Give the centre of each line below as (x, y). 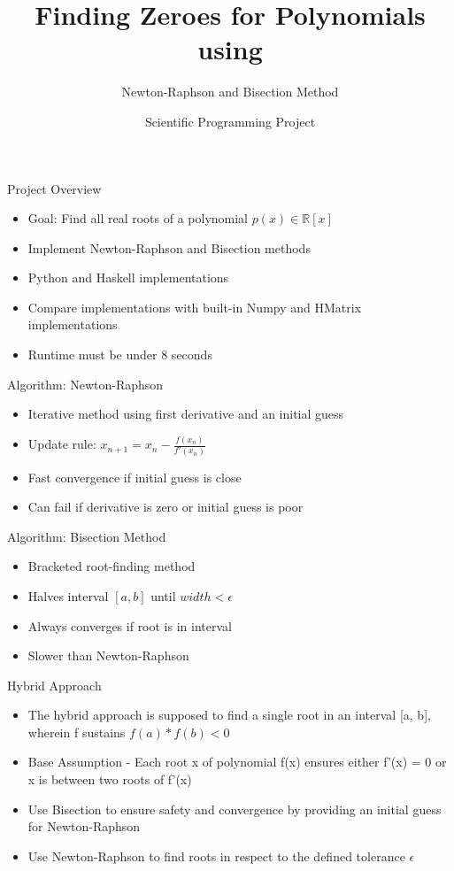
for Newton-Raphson (84, 826)
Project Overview (54, 188)
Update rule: (62, 444)
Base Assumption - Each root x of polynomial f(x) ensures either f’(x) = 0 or (237, 762)
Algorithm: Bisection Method (87, 536)
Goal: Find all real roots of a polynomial (138, 218)
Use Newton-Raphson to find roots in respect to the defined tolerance (216, 856)
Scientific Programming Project (230, 121)
